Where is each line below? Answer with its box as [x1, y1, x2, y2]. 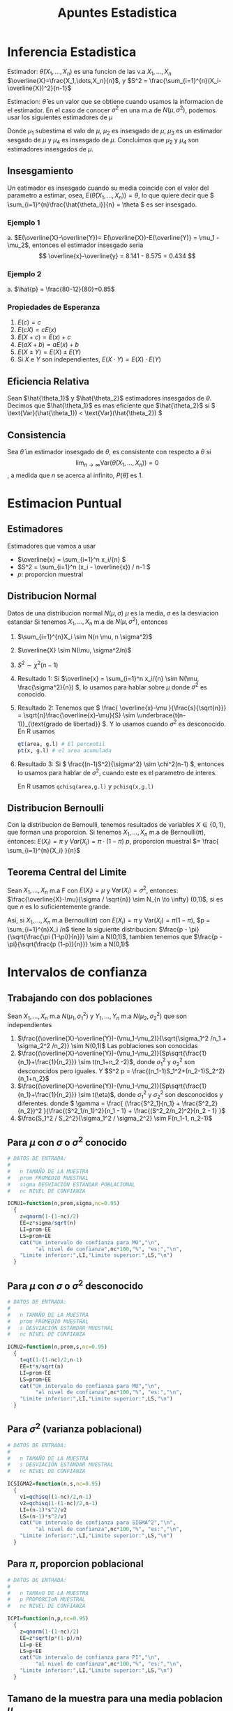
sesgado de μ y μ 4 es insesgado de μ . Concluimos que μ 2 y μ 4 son [7, 136, 199, 146]
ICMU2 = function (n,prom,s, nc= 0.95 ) [7, 1343, 108, 1351]
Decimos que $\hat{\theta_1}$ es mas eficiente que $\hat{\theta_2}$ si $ [7, 401, 216, 410]
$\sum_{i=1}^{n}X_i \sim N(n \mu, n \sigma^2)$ [17, 633, 153, 641]
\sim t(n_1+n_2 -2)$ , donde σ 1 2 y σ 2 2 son [78, 1056, 195, 1068]
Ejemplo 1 [7, 218, 40, 227]
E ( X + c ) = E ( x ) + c [17, 333, 71, 341]
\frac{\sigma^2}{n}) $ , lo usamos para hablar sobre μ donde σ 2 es [17, 682, 207, 692]
